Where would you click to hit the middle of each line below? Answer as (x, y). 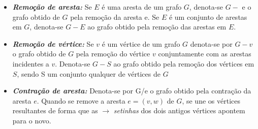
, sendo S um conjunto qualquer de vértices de (89, 73)
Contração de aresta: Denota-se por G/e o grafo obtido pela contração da (132, 91)
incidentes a (31, 63)
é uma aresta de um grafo (142, 7)
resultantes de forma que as (55, 110)
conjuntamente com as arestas (205, 54)
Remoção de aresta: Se (52, 7)
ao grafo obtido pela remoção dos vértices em (184, 63)
